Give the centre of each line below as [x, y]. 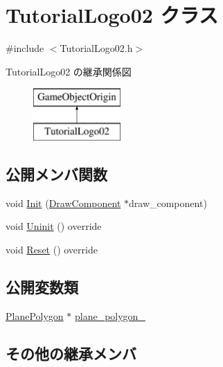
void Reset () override [52, 249]
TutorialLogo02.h [96, 48]
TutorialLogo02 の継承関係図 [69, 71]
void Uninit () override [54, 226]
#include [25, 48]
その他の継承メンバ [71, 353]
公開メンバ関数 [56, 173]
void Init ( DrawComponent [63, 203]
